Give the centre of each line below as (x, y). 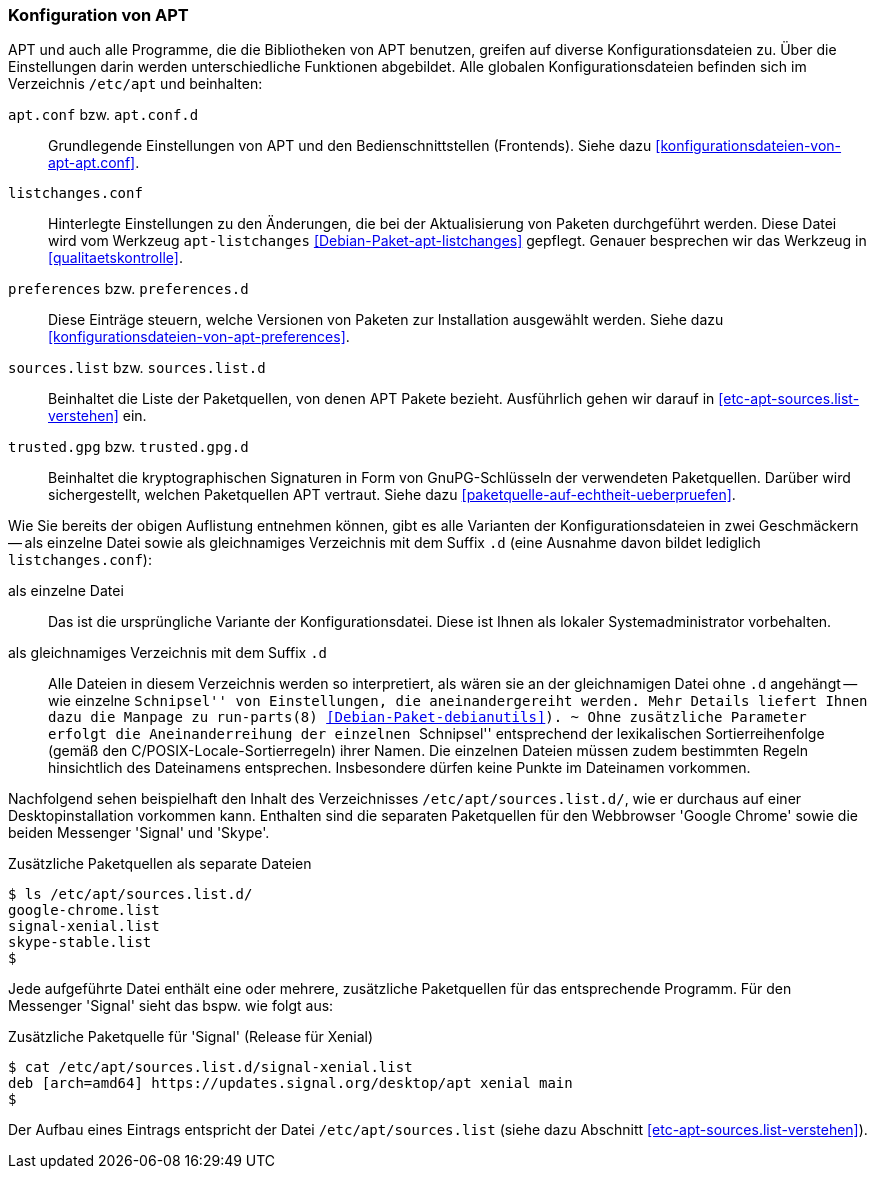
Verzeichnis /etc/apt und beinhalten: (135, 84)
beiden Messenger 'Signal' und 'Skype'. (139, 833)
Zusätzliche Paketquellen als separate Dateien (160, 864)
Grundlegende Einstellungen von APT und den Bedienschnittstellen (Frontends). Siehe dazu (350, 146)
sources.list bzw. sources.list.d (137, 368)
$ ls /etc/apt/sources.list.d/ (130, 894)
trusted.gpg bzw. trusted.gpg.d (128, 447)
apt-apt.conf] (92, 163)
